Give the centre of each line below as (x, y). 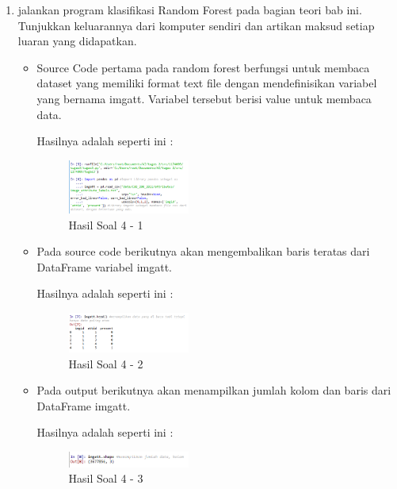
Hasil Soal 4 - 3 (106, 478)
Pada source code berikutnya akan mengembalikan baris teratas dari (203, 251)
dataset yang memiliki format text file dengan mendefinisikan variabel (207, 83)
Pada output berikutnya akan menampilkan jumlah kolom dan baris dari (214, 390)
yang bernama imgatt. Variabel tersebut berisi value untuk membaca (204, 98)
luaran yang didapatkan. (77, 41)
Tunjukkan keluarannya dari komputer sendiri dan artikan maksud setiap (196, 25)
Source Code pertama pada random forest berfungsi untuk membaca (203, 67)
